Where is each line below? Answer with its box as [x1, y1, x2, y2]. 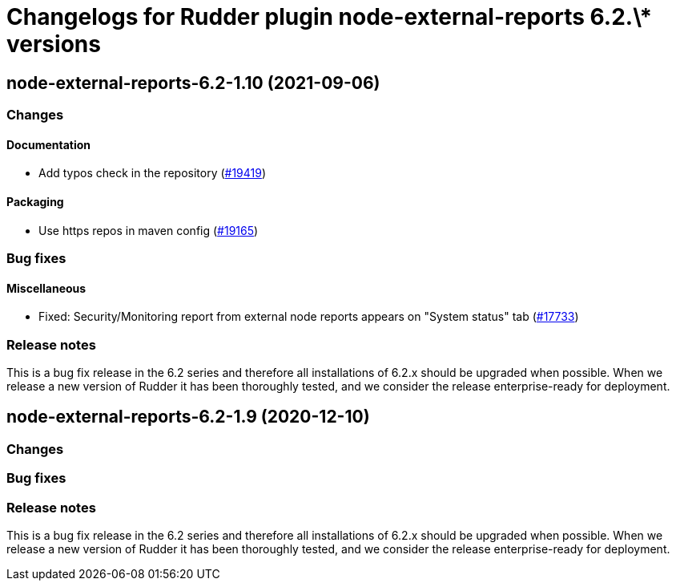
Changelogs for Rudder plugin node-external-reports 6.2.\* [6, 3, 653, 30]
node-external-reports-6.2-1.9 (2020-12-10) [6, 407, 370, 427]
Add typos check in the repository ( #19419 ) [38, 166, 267, 180]
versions [6, 30, 101, 58]
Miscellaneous [6, 281, 87, 295]
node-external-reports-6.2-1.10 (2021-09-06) [6, 72, 380, 93]
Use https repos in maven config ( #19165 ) [38, 223, 259, 237]
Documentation [6, 137, 91, 152]
